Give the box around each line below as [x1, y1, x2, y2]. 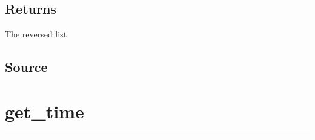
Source [5, 57, 48, 76]
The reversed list [5, 28, 67, 40]
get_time [5, 98, 84, 123]
